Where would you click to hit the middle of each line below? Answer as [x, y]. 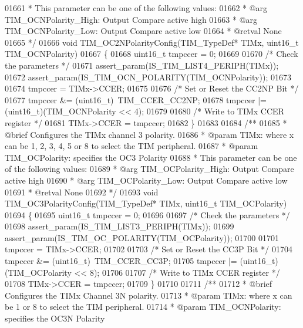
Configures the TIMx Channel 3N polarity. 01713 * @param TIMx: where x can [149, 295]
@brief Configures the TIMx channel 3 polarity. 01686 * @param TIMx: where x [149, 134]
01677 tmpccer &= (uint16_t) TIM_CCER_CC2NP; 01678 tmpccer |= [136, 99]
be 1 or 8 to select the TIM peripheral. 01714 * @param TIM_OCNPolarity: [143, 307]
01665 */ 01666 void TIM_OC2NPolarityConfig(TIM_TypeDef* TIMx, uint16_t [152, 42]
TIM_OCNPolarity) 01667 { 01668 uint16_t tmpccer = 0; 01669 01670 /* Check [151, 54]
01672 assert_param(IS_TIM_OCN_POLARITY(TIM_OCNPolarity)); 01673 [148, 77]
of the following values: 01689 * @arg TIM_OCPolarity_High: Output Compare [149, 169]
